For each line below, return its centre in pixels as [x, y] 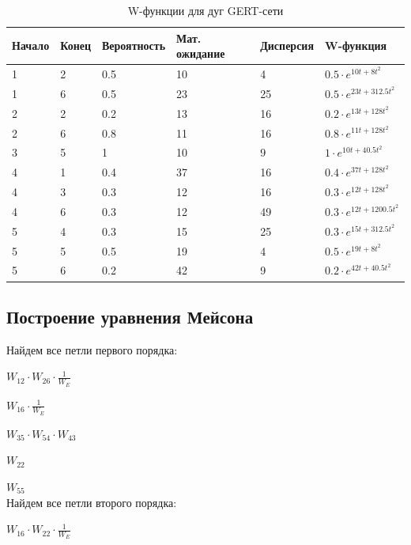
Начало [31, 45]
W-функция [356, 45]
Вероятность [134, 45]
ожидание [201, 53]
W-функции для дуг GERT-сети [205, 10]
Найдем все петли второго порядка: [92, 502]
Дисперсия [287, 45]
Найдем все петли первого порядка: [92, 349]
